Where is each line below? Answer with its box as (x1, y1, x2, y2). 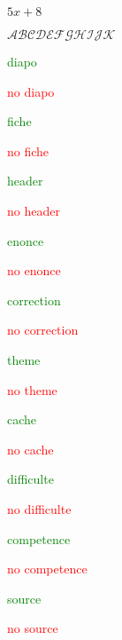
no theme (7, 380, 57, 399)
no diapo (7, 82, 55, 100)
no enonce (7, 261, 61, 280)
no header (7, 201, 60, 219)
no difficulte (7, 499, 72, 518)
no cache (7, 439, 54, 458)
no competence (7, 559, 88, 578)
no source (7, 619, 58, 637)
